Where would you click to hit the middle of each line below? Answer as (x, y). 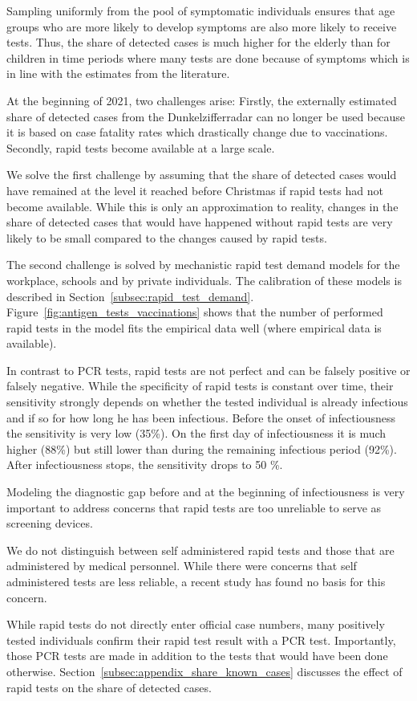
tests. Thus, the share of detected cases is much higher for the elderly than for (198, 42)
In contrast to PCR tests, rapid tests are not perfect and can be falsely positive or (208, 370)
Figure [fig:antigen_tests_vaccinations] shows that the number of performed (195, 312)
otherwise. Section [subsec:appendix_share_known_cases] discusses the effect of (204, 671)
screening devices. (50, 523)
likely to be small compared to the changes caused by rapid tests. (167, 237)
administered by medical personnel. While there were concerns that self (182, 566)
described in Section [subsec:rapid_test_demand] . (130, 296)
